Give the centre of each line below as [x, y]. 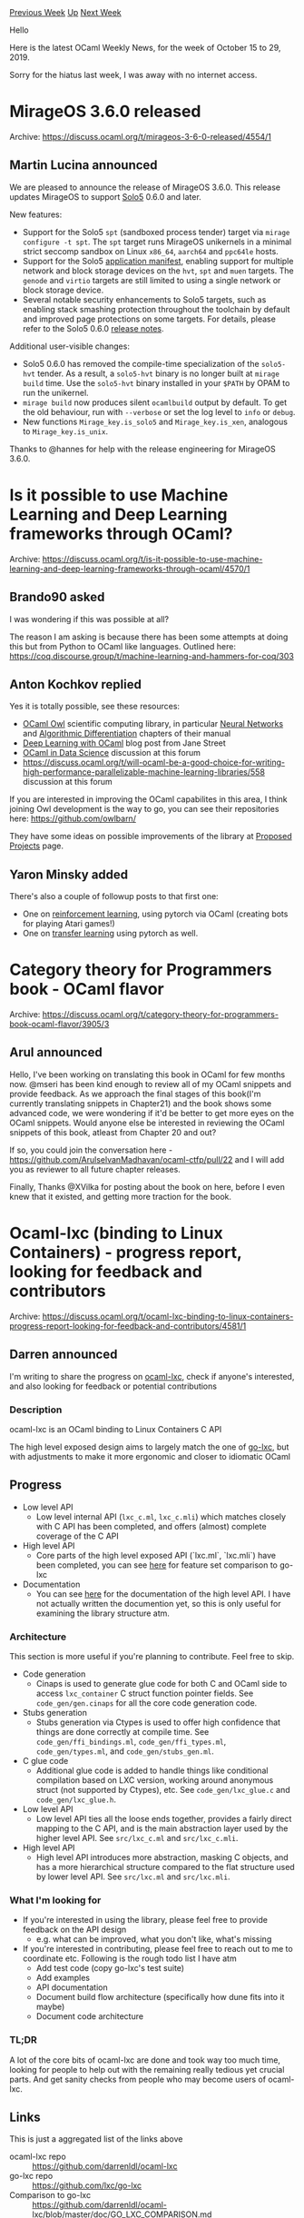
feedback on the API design [74, 1930]
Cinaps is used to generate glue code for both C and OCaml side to [162, 1684]
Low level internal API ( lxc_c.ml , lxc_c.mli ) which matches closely [161, 1516]
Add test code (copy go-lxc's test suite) [110, 1968]
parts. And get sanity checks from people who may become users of [137, 2079]
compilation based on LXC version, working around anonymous [155, 1780]
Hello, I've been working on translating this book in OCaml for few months [147, 1074]
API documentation [72, 1987]
